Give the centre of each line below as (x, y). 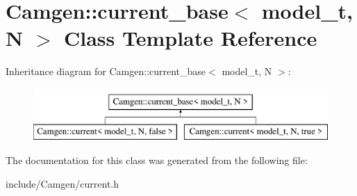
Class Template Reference (190, 38)
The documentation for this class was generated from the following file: (157, 160)
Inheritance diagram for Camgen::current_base (106, 71)
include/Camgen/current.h (63, 183)
